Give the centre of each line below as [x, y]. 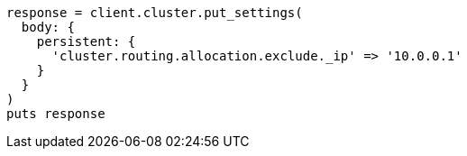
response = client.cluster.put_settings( [155, 13]
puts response [56, 114]
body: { [48, 27]
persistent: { [86, 41]
